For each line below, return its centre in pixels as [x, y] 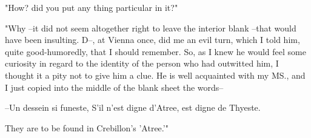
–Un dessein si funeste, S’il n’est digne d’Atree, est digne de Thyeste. [133, 107]
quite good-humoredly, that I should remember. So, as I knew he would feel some [155, 51]
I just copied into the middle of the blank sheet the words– [114, 87]
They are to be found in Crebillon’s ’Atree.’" [87, 127]
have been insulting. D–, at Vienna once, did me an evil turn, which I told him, [152, 40]
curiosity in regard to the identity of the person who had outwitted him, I [142, 63]
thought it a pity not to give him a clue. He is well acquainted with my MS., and [155, 75]
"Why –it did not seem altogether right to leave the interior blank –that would [151, 28]
